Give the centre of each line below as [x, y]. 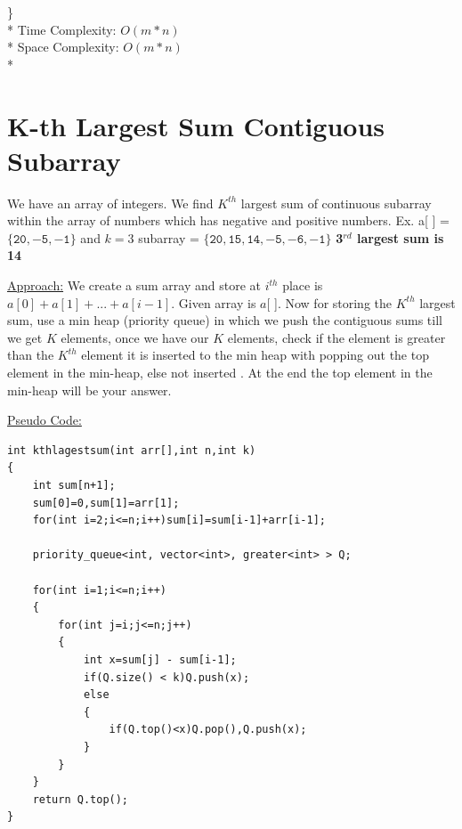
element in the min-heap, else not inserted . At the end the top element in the [220, 373]
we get [25, 337]
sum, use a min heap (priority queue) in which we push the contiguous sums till [225, 320]
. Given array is [214, 302]
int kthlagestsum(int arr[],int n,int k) [132, 450]
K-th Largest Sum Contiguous [196, 125]
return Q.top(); [81, 799]
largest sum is [401, 237]
